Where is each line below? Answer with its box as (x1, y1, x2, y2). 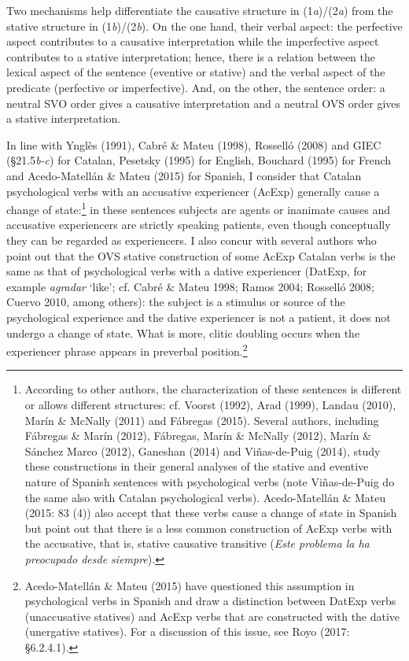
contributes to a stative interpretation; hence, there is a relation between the (6, 48, 376, 65)
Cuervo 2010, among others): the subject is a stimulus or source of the (6, 294, 345, 310)
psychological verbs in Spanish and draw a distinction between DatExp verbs (24, 593, 396, 609)
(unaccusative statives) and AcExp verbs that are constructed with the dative (24, 607, 400, 624)
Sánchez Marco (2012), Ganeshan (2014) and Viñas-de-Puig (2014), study (24, 442, 381, 459)
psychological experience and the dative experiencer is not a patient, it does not (6, 308, 391, 325)
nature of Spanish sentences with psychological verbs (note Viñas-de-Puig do (24, 473, 395, 489)
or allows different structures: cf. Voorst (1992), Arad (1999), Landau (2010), (24, 396, 396, 412)
